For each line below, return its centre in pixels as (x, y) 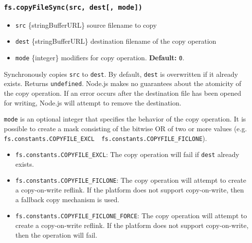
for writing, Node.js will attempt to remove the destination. (93, 102)
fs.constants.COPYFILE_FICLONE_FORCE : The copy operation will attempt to (131, 216)
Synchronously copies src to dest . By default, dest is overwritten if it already (121, 74)
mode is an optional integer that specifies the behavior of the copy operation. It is (125, 119)
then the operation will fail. (56, 234)
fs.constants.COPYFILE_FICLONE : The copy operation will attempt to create (131, 180)
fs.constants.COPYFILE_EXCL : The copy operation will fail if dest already (127, 154)
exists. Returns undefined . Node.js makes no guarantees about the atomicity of (123, 83)
